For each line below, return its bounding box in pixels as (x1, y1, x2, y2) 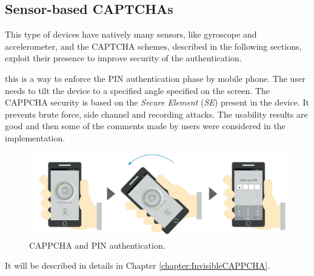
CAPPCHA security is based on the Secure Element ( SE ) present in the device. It (5, 96, 309, 109)
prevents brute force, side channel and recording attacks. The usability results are (5, 107, 308, 120)
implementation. (5, 131, 65, 144)
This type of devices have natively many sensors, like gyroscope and (5, 28, 257, 41)
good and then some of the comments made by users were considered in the (5, 119, 286, 132)
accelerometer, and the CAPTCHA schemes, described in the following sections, (5, 39, 302, 52)
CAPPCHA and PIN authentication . (29, 238, 165, 251)
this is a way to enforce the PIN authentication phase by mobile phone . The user (5, 72, 306, 84)
